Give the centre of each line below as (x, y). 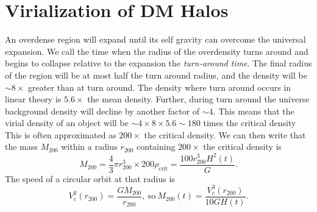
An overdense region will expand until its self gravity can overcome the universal (155, 39)
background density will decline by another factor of (102, 111)
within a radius (89, 147)
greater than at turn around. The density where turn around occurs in (160, 87)
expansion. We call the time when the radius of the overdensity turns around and (157, 51)
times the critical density (250, 123)
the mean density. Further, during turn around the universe (198, 99)
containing (156, 147)
